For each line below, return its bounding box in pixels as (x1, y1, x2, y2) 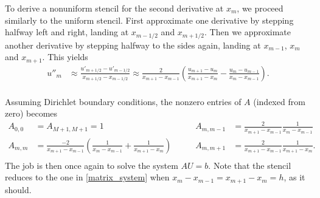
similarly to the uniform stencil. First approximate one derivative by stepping (5, 13, 294, 26)
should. (5, 183, 32, 196)
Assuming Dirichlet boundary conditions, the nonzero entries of (5, 95, 242, 108)
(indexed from (253, 95, 305, 108)
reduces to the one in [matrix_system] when (5, 171, 170, 183)
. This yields (42, 50, 88, 63)
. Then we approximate (204, 26, 291, 38)
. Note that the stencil (208, 159, 291, 171)
